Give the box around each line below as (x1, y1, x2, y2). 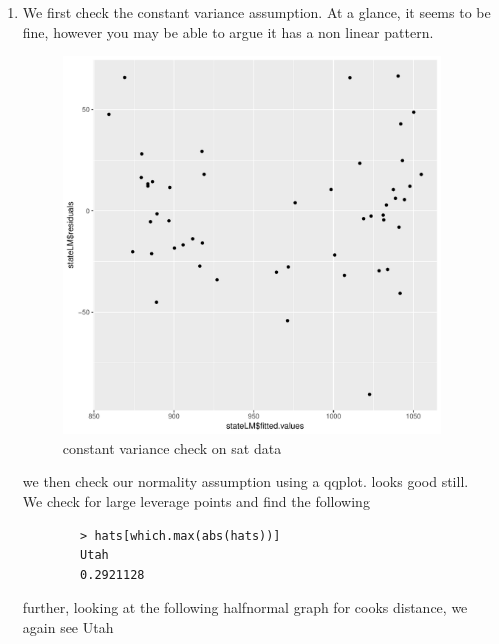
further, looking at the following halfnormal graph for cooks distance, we (22, 597, 468, 618)
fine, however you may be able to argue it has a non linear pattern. (22, 21, 434, 42)
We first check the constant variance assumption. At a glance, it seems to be (22, 2, 491, 22)
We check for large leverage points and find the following (22, 490, 370, 511)
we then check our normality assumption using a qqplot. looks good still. (22, 471, 469, 492)
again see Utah (22, 616, 114, 637)
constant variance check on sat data (62, 437, 282, 458)
